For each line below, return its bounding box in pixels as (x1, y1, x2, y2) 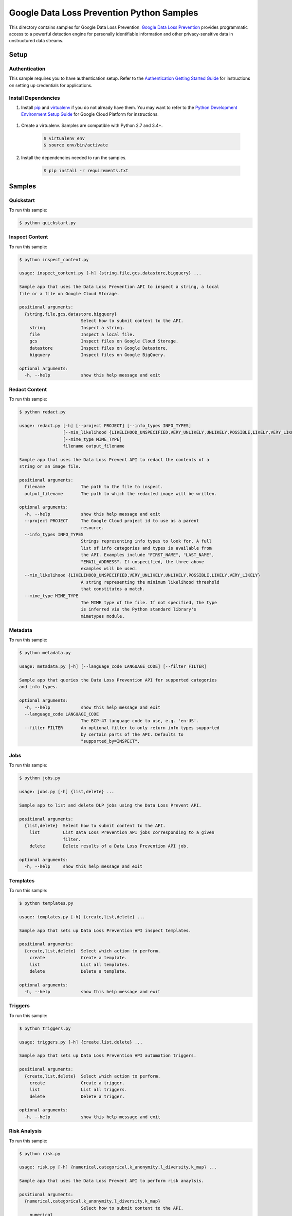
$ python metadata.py (19, 650, 71, 656)
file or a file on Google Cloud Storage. (19, 291, 120, 296)
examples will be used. (80, 566, 138, 571)
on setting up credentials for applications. (9, 82, 92, 88)
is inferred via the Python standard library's (80, 607, 197, 612)
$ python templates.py (19, 900, 73, 906)
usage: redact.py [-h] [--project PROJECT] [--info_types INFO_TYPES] (19, 423, 192, 428)
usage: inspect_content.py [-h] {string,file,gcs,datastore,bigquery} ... (19, 270, 202, 276)
